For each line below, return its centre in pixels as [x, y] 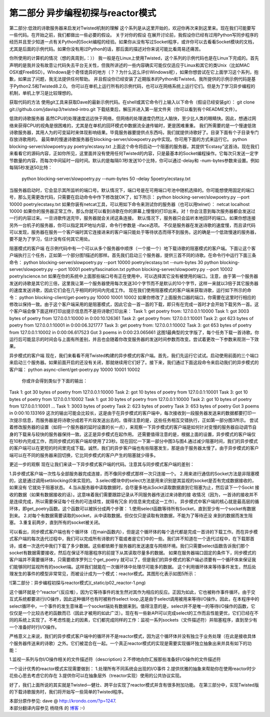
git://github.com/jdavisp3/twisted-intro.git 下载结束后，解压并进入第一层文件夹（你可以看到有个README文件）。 [124, 109]
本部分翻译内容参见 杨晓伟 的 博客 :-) [47, 708]
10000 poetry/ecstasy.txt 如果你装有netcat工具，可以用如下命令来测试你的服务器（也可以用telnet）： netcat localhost [129, 204]
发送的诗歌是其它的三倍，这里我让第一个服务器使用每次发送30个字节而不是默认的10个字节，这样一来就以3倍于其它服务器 [134, 283]
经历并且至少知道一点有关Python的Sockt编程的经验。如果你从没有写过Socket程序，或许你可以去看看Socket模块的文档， [133, 42]
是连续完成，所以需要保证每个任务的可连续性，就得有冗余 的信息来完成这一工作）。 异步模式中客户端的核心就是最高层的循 [134, 501]
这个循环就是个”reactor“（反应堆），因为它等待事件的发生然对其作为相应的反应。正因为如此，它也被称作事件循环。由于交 [132, 592]
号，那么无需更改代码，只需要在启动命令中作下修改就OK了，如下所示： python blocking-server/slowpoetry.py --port [129, 197]
